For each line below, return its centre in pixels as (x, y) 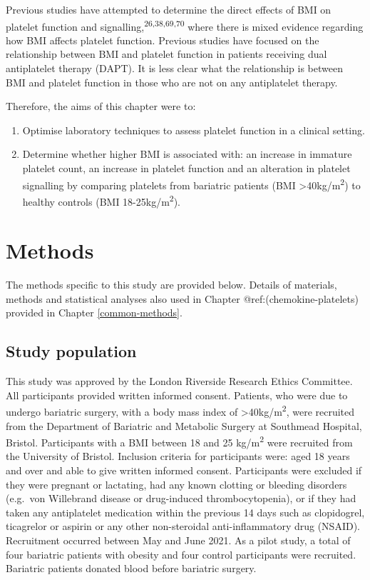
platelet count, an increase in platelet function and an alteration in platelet (186, 168)
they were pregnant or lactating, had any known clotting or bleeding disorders (176, 484)
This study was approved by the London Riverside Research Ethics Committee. (179, 381)
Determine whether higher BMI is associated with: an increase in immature (187, 154)
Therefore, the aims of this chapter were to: (101, 106)
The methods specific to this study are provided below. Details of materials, (171, 285)
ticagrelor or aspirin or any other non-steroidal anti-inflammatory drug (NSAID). (183, 526)
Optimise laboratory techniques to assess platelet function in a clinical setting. (194, 130)
